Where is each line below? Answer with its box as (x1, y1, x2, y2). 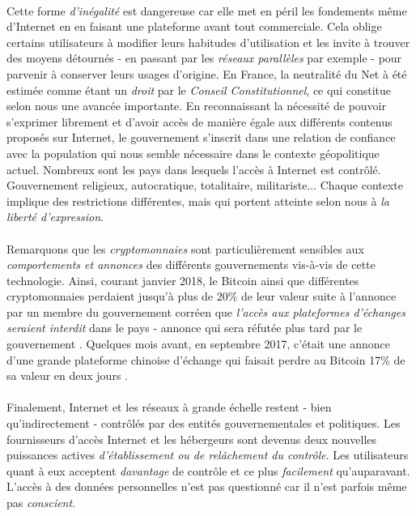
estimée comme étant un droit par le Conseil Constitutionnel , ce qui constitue (6, 81, 392, 98)
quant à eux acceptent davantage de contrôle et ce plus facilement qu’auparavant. (6, 462, 410, 479)
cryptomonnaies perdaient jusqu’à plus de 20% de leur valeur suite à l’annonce (6, 288, 397, 305)
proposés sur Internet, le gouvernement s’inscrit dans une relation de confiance (6, 129, 396, 146)
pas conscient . (6, 494, 76, 510)
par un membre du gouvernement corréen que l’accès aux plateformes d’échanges (6, 303, 405, 320)
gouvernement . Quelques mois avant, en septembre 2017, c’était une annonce (6, 335, 390, 352)
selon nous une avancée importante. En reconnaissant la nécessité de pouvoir (6, 97, 386, 114)
